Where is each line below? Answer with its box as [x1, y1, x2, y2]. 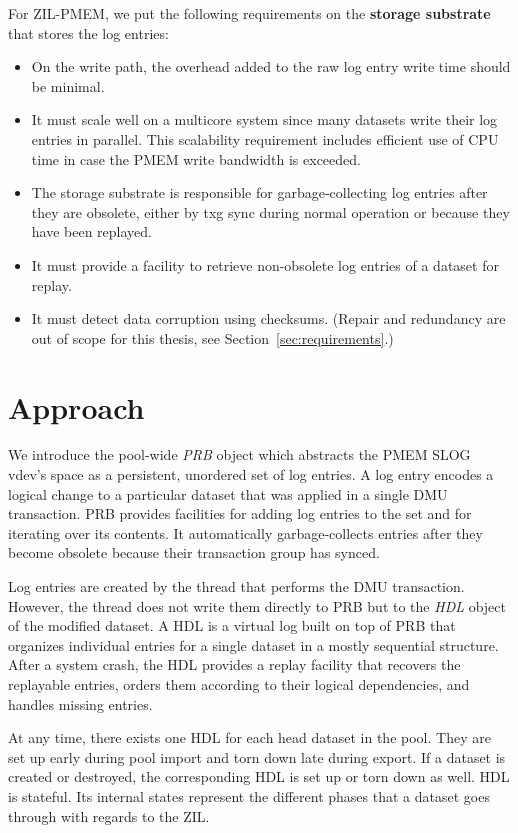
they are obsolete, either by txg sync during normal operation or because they [31, 201, 510, 222]
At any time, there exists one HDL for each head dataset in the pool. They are [8, 727, 491, 748]
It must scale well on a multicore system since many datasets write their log [31, 109, 498, 130]
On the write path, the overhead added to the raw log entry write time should [31, 56, 511, 77]
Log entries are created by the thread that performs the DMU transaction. [8, 576, 465, 596]
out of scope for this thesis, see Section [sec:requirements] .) [31, 327, 394, 348]
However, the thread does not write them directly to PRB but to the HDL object [8, 595, 506, 616]
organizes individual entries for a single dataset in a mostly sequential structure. [8, 634, 499, 655]
